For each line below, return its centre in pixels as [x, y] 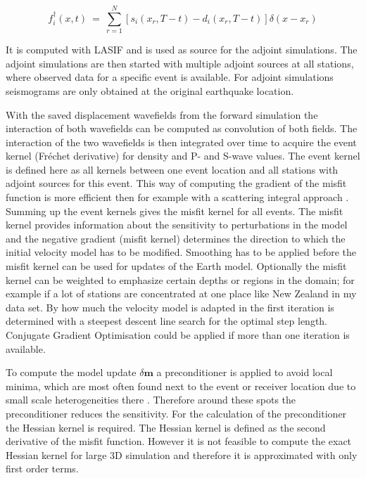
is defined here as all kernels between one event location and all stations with [172, 169]
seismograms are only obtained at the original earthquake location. [150, 90]
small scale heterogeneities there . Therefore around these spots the [151, 400]
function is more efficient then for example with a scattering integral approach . [177, 197]
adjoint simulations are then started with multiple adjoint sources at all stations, [180, 63]
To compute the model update [71, 372]
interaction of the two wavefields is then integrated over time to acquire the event [181, 142]
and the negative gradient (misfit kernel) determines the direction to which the [176, 238]
